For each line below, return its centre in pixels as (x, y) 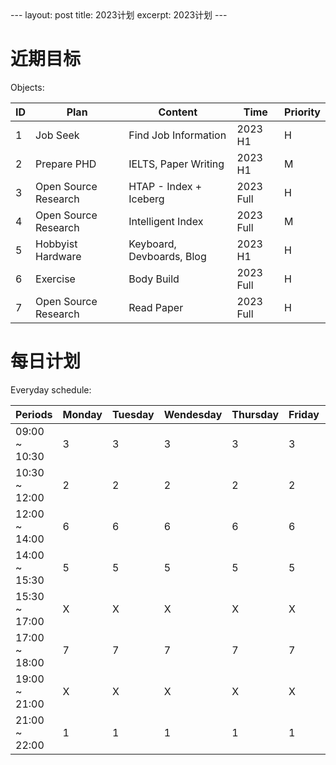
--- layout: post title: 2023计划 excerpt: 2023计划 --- (119, 15)
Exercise (55, 279)
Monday (82, 414)
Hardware (58, 256)
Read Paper (156, 307)
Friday (304, 414)
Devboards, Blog (167, 256)
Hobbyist (56, 244)
